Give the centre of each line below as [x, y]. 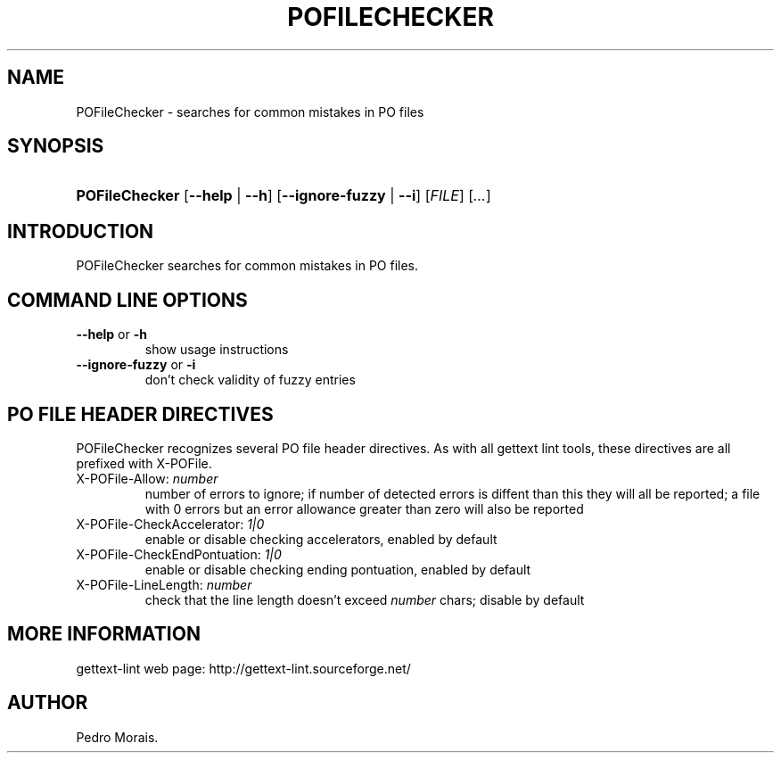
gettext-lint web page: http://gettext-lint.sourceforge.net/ [243, 668]
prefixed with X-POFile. [144, 463]
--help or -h [111, 335]
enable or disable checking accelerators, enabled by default [321, 539]
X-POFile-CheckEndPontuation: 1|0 [179, 554]
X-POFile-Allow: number [147, 478]
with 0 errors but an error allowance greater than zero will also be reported [364, 508]
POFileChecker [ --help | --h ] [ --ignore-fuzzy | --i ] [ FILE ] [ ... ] [284, 196]
